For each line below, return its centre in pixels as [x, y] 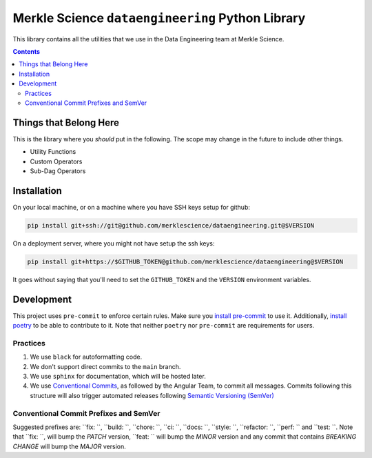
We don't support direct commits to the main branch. [105, 366]
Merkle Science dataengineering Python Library [159, 18]
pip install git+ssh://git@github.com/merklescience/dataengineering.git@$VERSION [171, 225]
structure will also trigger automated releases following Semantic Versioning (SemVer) [152, 395]
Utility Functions [53, 152]
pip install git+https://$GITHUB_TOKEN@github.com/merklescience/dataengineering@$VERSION [185, 261]
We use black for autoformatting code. [86, 357]
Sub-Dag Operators [58, 171]
